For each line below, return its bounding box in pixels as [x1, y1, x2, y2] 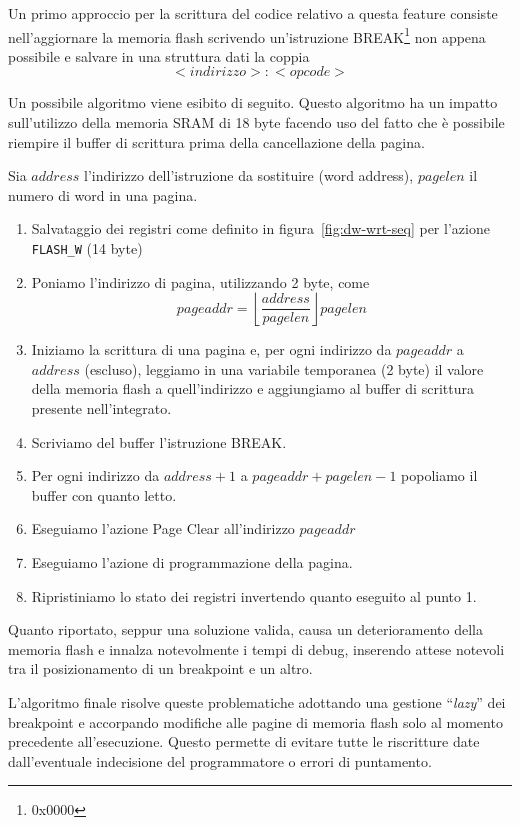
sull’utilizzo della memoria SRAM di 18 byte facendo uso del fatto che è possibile [8, 112, 505, 133]
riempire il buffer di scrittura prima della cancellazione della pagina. [8, 131, 425, 152]
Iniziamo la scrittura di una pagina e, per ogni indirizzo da [31, 339, 392, 360]
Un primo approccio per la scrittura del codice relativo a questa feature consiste [8, 3, 498, 23]
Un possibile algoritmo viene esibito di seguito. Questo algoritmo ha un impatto [8, 92, 498, 113]
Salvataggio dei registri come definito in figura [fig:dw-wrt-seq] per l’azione [31, 218, 490, 239]
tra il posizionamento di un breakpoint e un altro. [8, 658, 313, 679]
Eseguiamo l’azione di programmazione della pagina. [31, 552, 353, 572]
